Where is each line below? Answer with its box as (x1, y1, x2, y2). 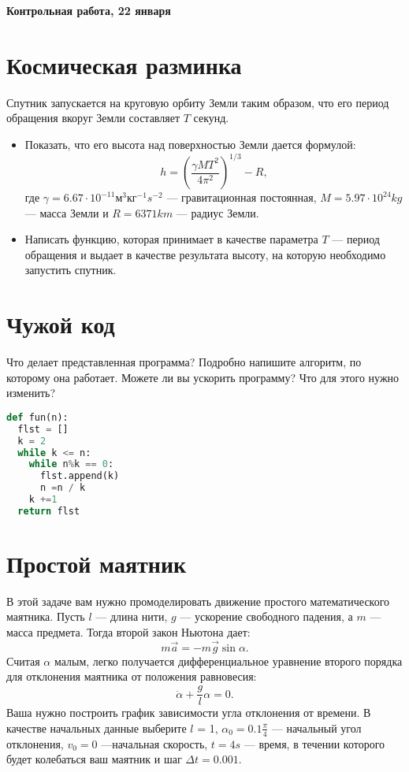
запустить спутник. (24, 262, 117, 278)
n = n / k (39, 482, 86, 494)
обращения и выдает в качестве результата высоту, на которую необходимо (24, 246, 386, 262)
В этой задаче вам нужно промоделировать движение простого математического (6, 592, 390, 609)
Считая (6, 652, 40, 669)
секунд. (193, 109, 229, 126)
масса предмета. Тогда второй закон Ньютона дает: (6, 624, 251, 640)
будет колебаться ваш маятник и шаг (6, 751, 182, 767)
